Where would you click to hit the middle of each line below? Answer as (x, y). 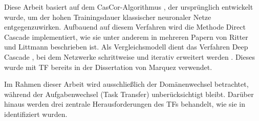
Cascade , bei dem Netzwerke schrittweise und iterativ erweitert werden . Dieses (129, 56)
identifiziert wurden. (36, 114)
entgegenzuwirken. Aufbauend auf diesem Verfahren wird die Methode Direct (125, 27)
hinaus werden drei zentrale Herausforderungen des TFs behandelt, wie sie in (125, 104)
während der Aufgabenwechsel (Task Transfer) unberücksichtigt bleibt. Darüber (129, 94)
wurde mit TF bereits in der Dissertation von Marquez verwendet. (108, 67)
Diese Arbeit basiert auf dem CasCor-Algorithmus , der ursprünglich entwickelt (129, 7)
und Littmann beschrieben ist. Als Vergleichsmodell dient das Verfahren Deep (126, 47)
